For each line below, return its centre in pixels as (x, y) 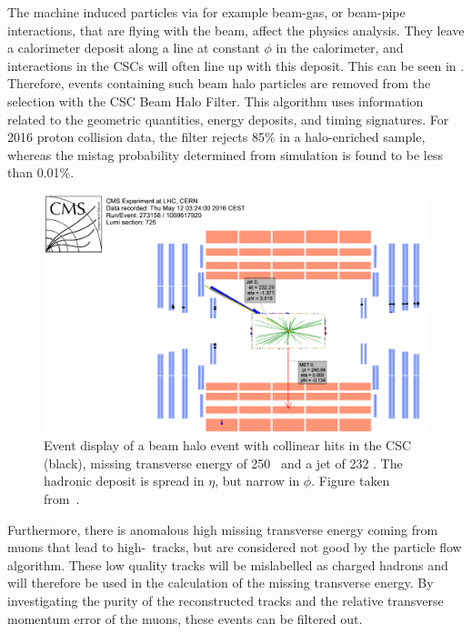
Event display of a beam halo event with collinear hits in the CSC (228, 445)
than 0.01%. (41, 172)
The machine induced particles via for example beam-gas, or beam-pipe (206, 12)
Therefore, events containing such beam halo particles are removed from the (219, 83)
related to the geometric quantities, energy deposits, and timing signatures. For (228, 119)
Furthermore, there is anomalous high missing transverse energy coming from (223, 529)
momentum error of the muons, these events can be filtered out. (185, 618)
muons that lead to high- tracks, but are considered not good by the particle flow (235, 547)
